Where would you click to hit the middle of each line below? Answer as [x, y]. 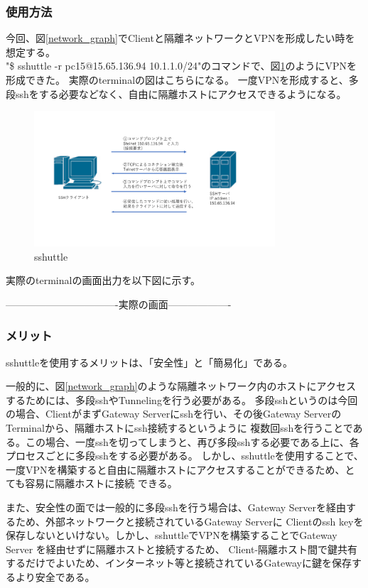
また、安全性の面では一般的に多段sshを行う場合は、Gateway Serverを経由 [176, 507]
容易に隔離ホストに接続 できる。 [101, 483]
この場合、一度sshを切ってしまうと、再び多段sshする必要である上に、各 [192, 441]
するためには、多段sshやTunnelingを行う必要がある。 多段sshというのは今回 [182, 399]
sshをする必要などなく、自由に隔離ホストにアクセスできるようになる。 [181, 93]
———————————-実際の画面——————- [119, 304]
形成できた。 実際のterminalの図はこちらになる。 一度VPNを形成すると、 [177, 80]
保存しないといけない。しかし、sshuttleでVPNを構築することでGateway [172, 535]
